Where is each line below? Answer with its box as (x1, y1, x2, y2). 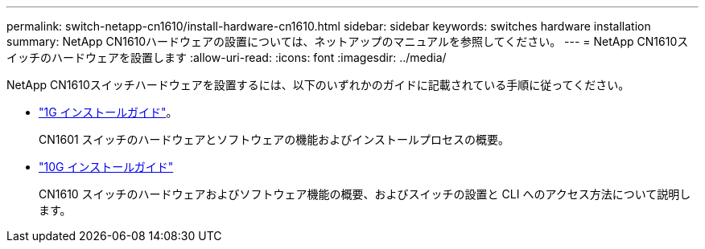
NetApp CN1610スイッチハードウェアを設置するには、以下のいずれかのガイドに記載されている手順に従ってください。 (6, 78, 630, 92)
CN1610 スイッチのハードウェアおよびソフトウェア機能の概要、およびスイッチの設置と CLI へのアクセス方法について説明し (39, 187, 691, 201)
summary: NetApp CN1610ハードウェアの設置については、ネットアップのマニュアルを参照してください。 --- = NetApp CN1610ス (6, 35, 689, 48)
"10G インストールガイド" (39, 160, 174, 173)
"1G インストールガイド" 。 (39, 105, 178, 119)
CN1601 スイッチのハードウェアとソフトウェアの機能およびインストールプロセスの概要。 (39, 133, 510, 146)
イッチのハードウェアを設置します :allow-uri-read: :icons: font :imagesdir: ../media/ (6, 51, 447, 64)
